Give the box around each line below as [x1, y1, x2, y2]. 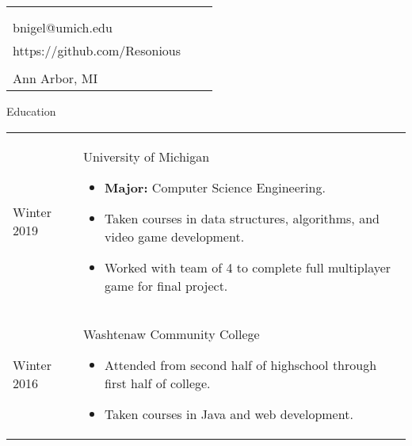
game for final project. [105, 276, 228, 295]
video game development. [105, 227, 245, 246]
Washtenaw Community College [82, 324, 260, 343]
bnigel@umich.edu [13, 18, 113, 36]
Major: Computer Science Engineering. [105, 177, 326, 196]
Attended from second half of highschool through [105, 355, 377, 374]
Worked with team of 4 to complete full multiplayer [105, 257, 391, 276]
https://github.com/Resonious [13, 41, 181, 59]
